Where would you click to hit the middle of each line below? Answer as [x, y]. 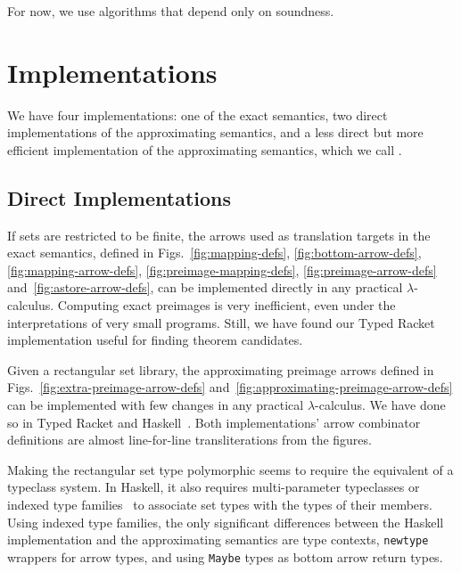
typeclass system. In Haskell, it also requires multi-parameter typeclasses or [214, 487]
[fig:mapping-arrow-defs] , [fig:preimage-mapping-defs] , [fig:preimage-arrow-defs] [222, 270]
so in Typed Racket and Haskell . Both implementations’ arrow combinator [214, 422]
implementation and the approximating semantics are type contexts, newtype [218, 539]
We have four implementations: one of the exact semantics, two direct [198, 114]
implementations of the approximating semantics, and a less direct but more [215, 132]
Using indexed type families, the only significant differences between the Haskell [226, 522]
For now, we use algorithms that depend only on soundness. [171, 11]
